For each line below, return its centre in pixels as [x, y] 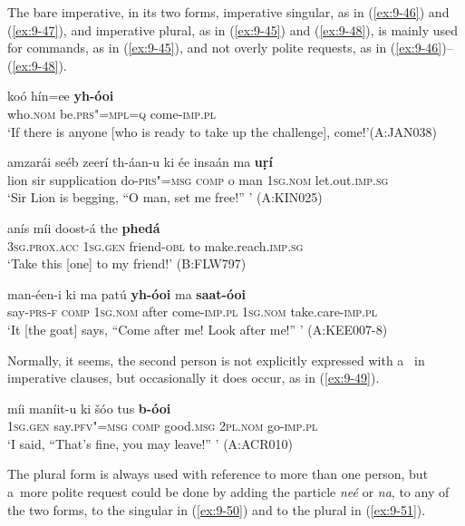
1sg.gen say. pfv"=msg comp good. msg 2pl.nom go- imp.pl [163, 426]
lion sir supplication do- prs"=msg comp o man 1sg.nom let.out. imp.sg [198, 179]
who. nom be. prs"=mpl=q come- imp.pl [111, 113]
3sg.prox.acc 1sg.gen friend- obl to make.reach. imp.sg [155, 245]
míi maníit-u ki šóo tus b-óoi [89, 408]
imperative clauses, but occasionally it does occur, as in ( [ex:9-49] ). [194, 378]
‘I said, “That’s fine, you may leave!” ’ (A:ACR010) [150, 443]
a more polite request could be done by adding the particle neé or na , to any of [228, 492]
